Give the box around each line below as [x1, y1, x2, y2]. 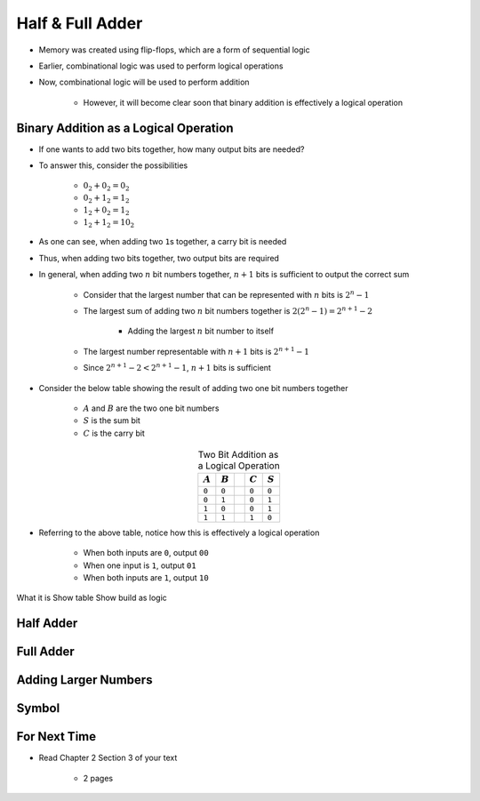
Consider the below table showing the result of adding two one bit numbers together [38, 382, 348, 393]
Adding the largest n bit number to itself [127, 325, 275, 337]
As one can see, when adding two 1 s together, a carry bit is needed [38, 236, 287, 247]
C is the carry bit [83, 428, 146, 438]
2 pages [83, 773, 114, 783]
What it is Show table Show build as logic [16, 592, 168, 604]
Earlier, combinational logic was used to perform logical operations [38, 60, 284, 71]
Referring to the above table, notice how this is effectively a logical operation [38, 527, 320, 538]
